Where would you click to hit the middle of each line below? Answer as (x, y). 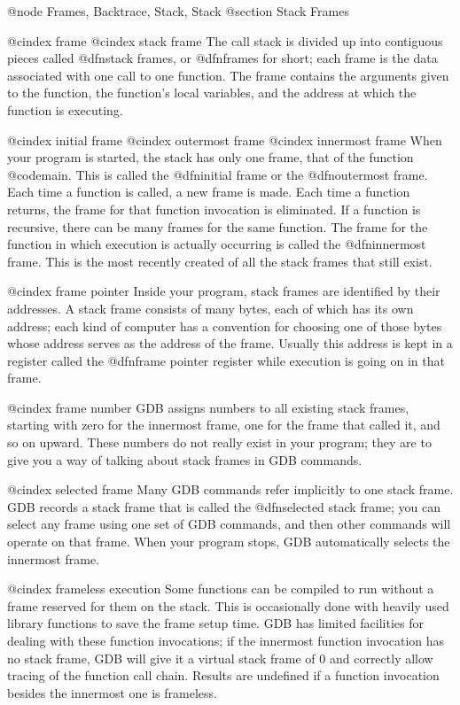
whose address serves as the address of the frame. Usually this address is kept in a (230, 343)
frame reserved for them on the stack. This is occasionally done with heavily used (228, 605)
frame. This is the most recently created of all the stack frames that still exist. (220, 261)
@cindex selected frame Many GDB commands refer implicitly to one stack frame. (230, 489)
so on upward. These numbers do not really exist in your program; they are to (219, 442)
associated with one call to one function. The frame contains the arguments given (228, 75)
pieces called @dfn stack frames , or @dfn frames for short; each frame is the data (222, 58)
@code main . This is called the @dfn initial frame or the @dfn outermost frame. (218, 174)
